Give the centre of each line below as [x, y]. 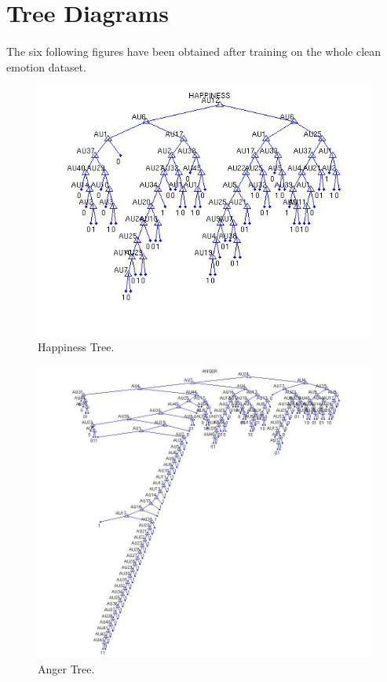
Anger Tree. [66, 668]
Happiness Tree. [76, 346]
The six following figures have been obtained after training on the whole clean [194, 51]
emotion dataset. [46, 66]
